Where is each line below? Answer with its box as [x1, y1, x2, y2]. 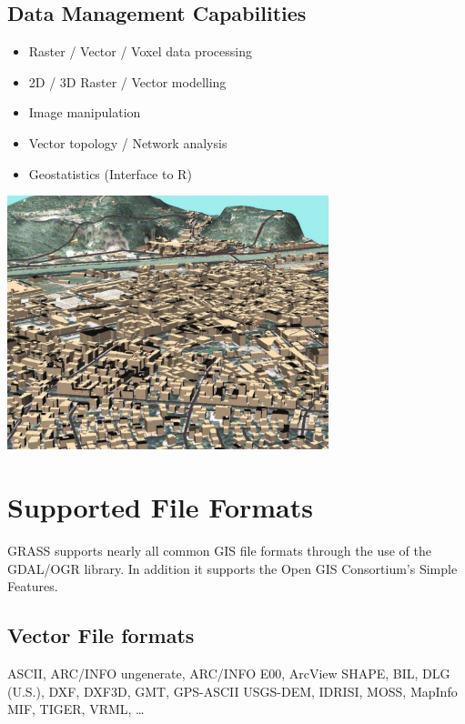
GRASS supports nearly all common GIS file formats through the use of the [7, 540, 431, 559]
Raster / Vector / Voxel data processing [28, 42, 252, 61]
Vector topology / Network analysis [28, 133, 227, 152]
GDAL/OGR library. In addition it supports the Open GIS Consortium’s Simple [7, 558, 458, 578]
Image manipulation [28, 103, 141, 122]
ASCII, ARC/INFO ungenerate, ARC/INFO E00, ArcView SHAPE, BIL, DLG [7, 663, 450, 682]
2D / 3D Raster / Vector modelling [28, 72, 227, 91]
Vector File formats [7, 621, 195, 649]
